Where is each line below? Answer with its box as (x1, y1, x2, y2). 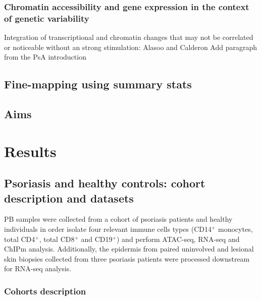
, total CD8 (39, 233, 75, 244)
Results (4, 140, 57, 161)
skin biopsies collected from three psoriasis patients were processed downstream (4, 253, 250, 264)
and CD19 (81, 233, 113, 244)
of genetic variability (4, 12, 89, 24)
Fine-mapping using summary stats (4, 76, 192, 92)
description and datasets (4, 190, 134, 206)
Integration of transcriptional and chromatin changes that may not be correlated (4, 32, 253, 42)
